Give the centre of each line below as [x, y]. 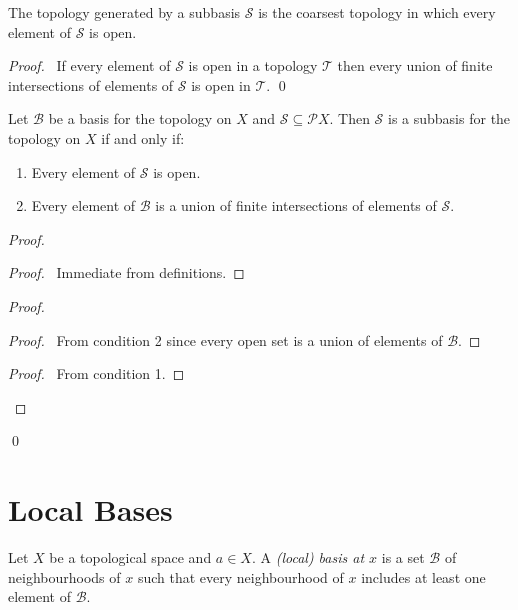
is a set [403, 557]
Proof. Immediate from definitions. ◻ [126, 272]
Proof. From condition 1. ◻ [96, 373]
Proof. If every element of [89, 65]
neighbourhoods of [64, 576]
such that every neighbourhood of [240, 576]
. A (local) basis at [308, 557]
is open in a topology [253, 65]
